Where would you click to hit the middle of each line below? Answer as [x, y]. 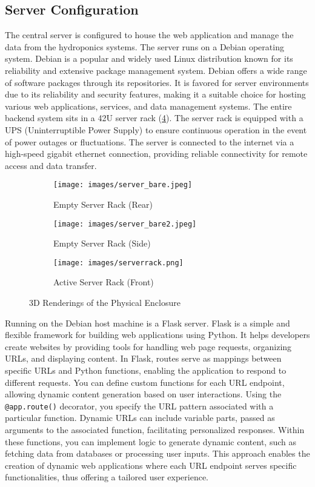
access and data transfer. [51, 165]
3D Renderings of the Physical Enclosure [105, 303]
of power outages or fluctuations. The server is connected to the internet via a [150, 141]
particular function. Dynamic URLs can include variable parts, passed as [140, 418]
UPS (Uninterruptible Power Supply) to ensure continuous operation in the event [156, 129]
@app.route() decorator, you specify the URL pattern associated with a [139, 406]
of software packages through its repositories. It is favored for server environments [157, 82]
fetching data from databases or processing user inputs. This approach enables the [157, 453]
